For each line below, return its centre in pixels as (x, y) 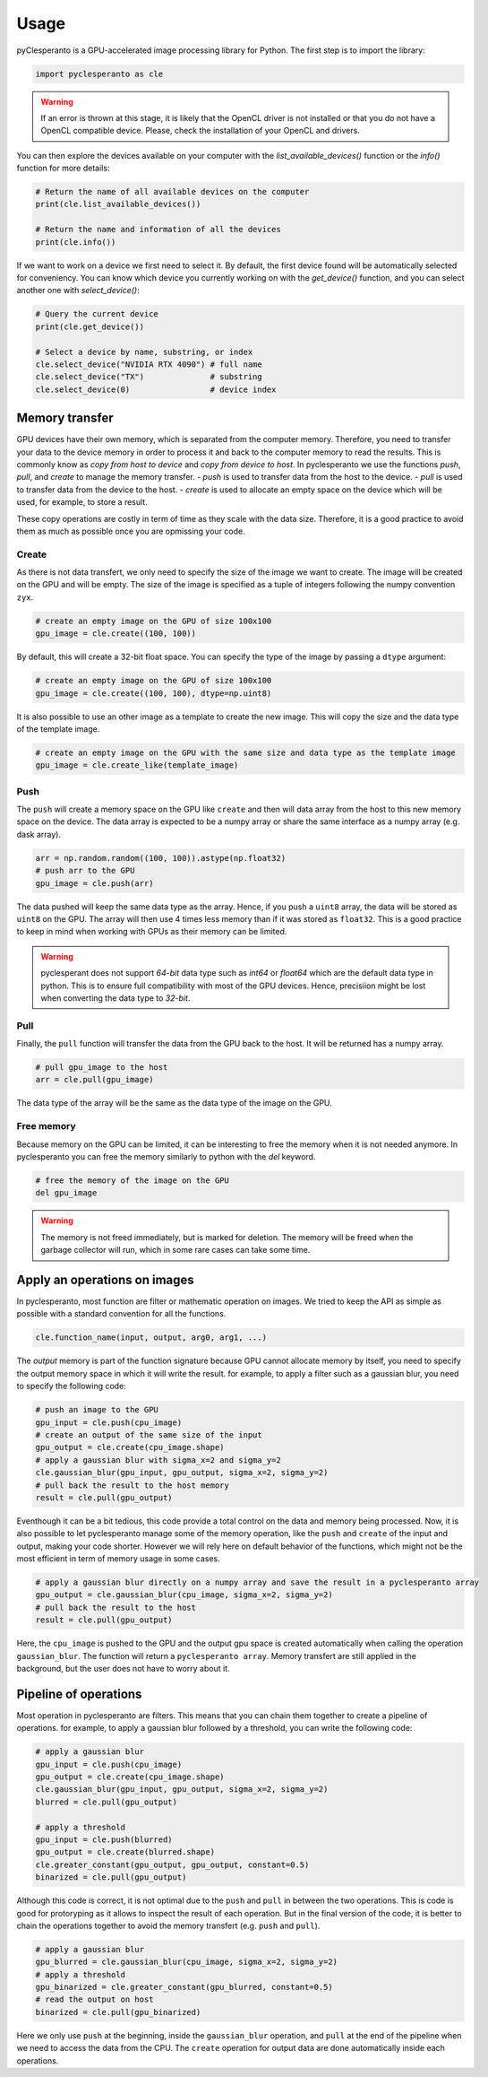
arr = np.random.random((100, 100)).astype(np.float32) (161, 858)
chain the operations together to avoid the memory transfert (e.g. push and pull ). (168, 1925)
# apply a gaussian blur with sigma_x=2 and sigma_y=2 (158, 1460)
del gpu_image (66, 1193)
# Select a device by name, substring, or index (144, 352)
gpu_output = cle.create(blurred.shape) (125, 1852)
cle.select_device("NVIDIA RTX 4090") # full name (149, 364)
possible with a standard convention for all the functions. (121, 1314)
